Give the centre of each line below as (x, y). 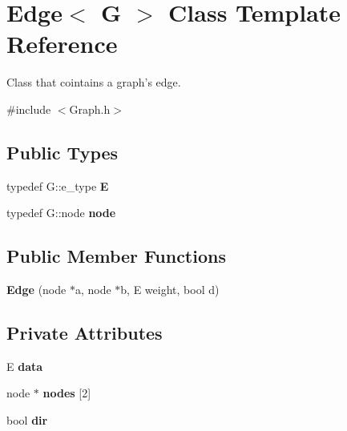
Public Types (63, 152)
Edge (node (36, 290)
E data (25, 366)
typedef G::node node (61, 213)
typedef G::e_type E (58, 185)
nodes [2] (67, 393)
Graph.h (90, 109)
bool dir (27, 420)
